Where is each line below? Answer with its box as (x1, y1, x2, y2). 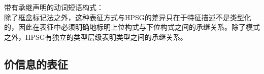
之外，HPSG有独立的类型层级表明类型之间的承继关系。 (4, 31, 187, 42)
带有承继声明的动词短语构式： (4, 2, 104, 12)
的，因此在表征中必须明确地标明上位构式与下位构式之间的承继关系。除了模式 (4, 22, 260, 32)
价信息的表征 (4, 56, 68, 71)
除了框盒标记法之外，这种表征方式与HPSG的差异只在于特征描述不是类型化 (4, 12, 251, 22)
